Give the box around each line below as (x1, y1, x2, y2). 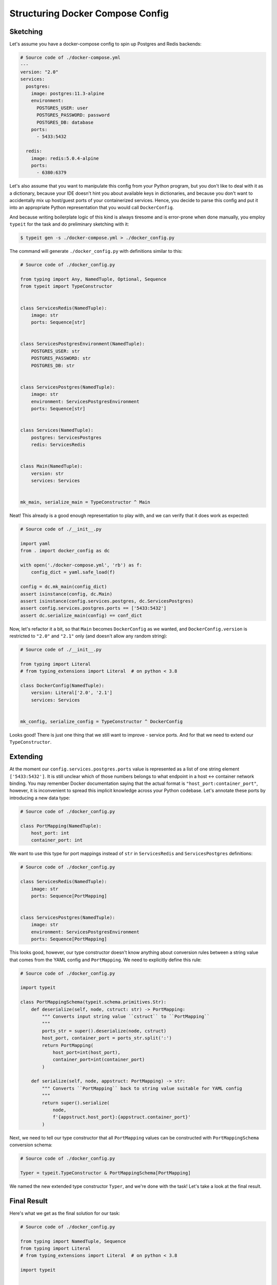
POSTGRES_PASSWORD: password (36, 112, 110, 118)
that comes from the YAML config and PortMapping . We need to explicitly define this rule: (9, 957, 202, 963)
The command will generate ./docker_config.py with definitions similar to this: (9, 248, 183, 254)
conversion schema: (9, 1142, 52, 1148)
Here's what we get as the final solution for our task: (9, 1210, 120, 1216)
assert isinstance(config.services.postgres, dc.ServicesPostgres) (20, 598, 194, 604)
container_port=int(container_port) (52, 1057, 145, 1062)
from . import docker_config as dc (20, 548, 110, 554)
